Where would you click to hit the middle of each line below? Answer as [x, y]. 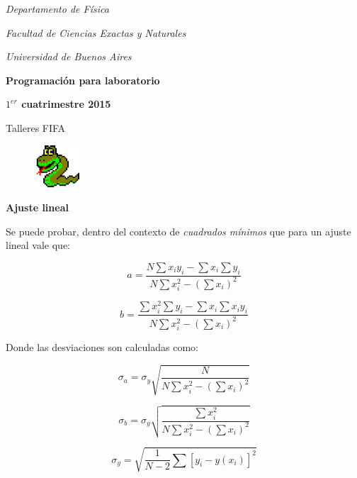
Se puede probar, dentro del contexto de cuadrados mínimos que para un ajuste [178, 231]
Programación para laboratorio [83, 80]
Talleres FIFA [36, 127]
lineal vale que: [38, 245]
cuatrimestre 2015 [66, 104]
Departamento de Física [57, 9]
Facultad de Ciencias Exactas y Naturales [96, 32]
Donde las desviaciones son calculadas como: [102, 347]
